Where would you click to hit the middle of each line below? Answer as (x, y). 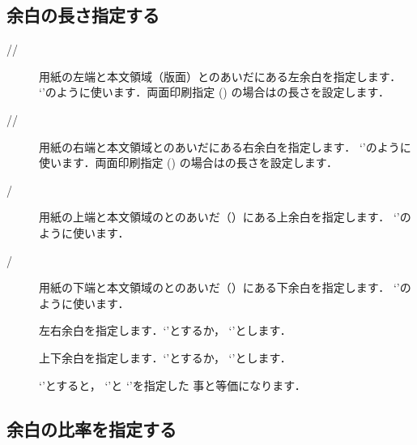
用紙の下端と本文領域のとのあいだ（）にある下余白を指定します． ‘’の (225, 287)
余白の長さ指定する (83, 15)
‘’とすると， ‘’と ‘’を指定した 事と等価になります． (172, 385)
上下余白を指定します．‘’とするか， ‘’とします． (165, 357)
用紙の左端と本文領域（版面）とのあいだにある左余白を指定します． (220, 76)
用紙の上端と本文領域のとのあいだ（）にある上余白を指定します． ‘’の (225, 217)
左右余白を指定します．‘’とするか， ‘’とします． (165, 330)
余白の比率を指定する (91, 428)
